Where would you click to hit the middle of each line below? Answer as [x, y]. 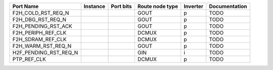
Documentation [228, 6]
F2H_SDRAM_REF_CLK [39, 39]
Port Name [26, 6]
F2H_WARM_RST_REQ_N [42, 46]
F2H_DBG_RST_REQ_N [39, 19]
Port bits [121, 6]
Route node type [158, 6]
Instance [95, 6]
